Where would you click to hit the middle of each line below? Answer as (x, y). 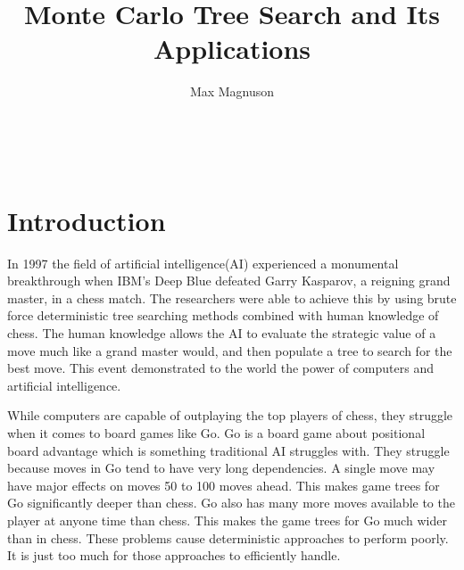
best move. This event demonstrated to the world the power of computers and (220, 368)
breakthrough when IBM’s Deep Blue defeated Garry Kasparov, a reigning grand (229, 281)
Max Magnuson (232, 91)
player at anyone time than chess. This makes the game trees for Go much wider (227, 520)
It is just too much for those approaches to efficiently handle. (174, 555)
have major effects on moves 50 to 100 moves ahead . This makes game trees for (224, 485)
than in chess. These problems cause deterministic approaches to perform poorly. (228, 537)
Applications (232, 49)
